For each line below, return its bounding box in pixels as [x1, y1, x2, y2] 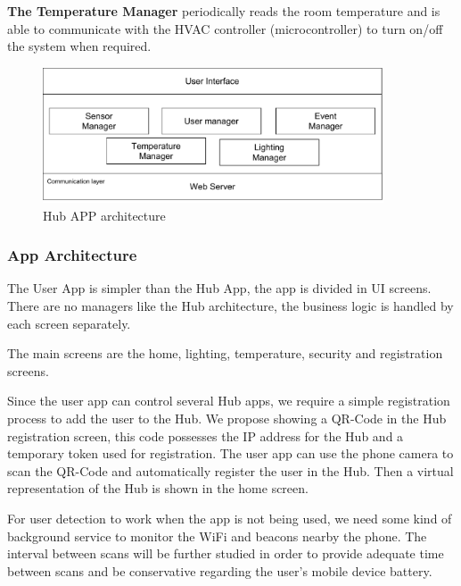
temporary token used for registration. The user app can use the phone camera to [7, 444, 454, 463]
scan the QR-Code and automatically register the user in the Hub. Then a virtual [7, 461, 454, 480]
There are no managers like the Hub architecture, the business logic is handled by [7, 297, 454, 315]
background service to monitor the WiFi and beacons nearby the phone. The [7, 526, 427, 545]
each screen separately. [7, 314, 131, 332]
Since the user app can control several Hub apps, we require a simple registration [7, 391, 450, 410]
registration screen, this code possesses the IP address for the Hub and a [7, 426, 404, 445]
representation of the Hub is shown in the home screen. [7, 479, 309, 498]
